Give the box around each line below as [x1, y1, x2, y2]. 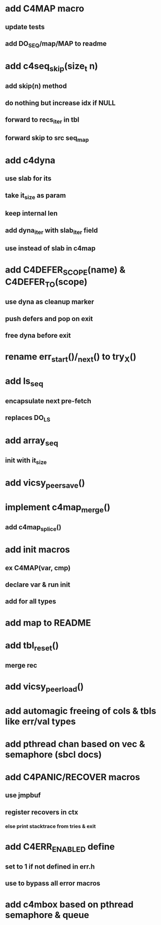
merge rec [5, 661, 38, 669]
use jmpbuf [5, 791, 41, 799]
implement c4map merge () [5, 502, 111, 514]
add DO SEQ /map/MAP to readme [5, 39, 107, 49]
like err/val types [5, 716, 76, 727]
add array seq [5, 435, 58, 448]
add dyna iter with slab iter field [5, 226, 98, 235]
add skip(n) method [5, 82, 67, 91]
